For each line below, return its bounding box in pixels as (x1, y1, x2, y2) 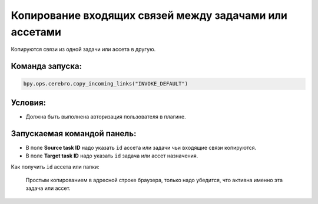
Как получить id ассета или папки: (11, 163, 100, 170)
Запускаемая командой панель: (11, 129, 137, 139)
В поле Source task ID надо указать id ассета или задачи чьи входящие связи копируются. (25, 144, 257, 151)
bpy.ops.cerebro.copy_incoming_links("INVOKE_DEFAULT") (23, 80, 188, 87)
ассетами (11, 25, 62, 38)
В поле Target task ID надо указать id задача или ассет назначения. (25, 152, 198, 159)
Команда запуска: (11, 61, 82, 71)
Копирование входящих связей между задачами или (11, 9, 288, 22)
